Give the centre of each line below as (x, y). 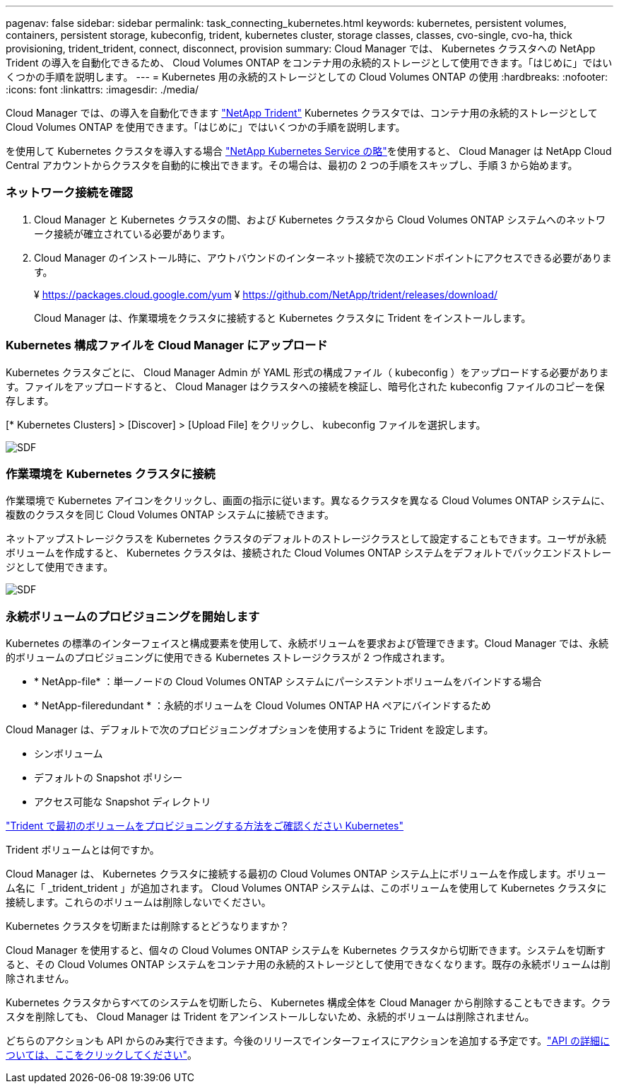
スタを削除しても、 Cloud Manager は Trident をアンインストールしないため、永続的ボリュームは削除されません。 (270, 1017)
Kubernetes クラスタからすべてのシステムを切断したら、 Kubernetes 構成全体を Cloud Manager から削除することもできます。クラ (308, 1002)
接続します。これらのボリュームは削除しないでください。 (138, 902)
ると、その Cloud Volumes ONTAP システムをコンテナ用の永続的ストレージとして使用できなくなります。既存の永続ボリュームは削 (308, 964)
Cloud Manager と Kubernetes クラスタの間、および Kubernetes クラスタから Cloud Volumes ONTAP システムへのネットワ (320, 219)
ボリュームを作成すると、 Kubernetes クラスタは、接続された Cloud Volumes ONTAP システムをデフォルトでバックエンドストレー (309, 553)
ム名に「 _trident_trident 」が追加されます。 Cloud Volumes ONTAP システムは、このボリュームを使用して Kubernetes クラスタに (306, 888)
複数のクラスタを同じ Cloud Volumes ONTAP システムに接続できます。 (170, 515)
